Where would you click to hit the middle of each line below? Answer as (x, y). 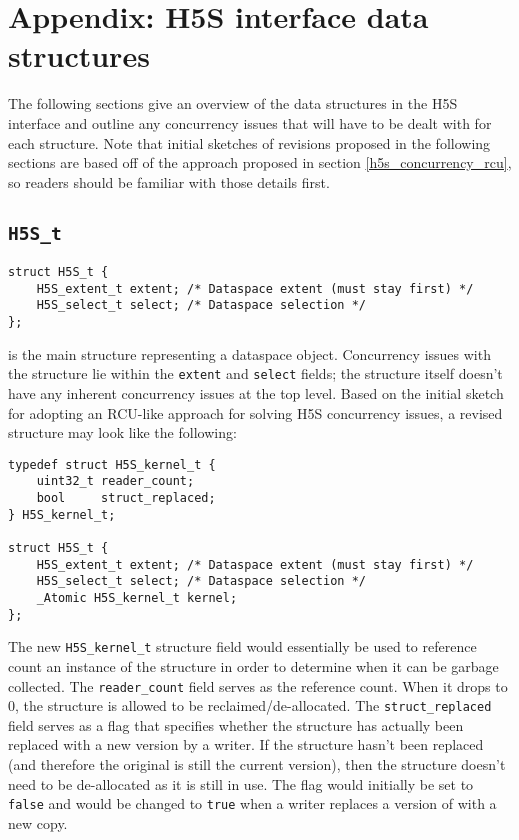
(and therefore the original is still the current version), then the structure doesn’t (257, 764)
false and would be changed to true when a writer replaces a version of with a (252, 803)
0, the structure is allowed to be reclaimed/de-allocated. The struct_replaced (250, 705)
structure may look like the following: (122, 432)
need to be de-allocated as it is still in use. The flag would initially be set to (241, 783)
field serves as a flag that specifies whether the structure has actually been (236, 724)
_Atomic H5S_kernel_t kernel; (137, 597)
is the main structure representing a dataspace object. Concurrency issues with (249, 353)
